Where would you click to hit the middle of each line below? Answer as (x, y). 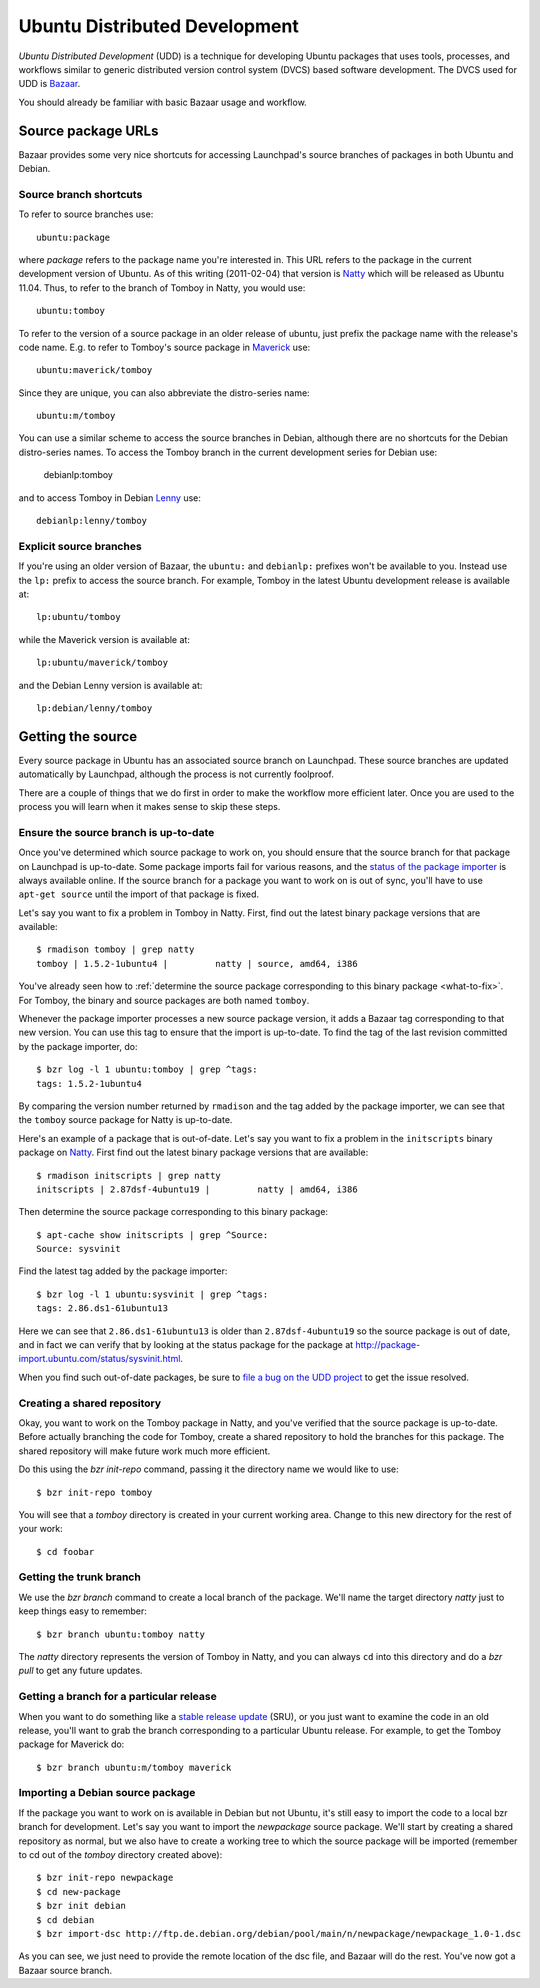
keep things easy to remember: (82, 1611)
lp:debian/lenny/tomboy (94, 708)
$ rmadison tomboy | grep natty (115, 949)
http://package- (388, 1345)
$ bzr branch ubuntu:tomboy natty (120, 1634)
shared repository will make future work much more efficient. (144, 1451)
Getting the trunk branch (80, 1577)
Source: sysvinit (78, 1249)
